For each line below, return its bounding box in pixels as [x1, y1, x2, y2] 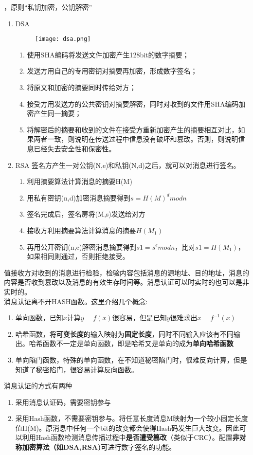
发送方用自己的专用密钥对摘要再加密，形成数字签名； [27, 66, 198, 76]
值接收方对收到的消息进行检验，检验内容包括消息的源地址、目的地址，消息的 [4, 267, 249, 277]
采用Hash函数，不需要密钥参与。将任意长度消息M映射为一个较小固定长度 [15, 413, 248, 423]
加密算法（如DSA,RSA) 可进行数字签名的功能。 [22, 442, 176, 452]
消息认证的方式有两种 [4, 381, 72, 391]
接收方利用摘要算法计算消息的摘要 [27, 225, 136, 235]
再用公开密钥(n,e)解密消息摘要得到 [27, 241, 137, 252]
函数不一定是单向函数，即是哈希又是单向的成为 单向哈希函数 [42, 338, 234, 348]
